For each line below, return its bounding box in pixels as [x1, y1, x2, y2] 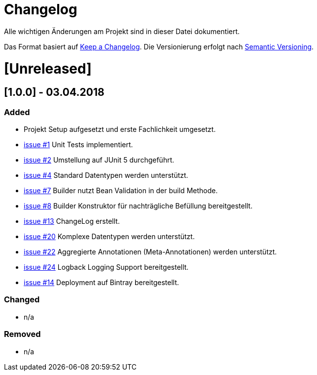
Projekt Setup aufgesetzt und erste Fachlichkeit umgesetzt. [24, 125, 216, 134]
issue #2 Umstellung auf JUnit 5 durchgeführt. [24, 156, 175, 165]
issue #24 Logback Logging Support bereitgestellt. [24, 263, 189, 272]
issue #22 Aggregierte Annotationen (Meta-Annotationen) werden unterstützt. [24, 248, 277, 256]
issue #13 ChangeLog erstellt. [24, 217, 120, 226]
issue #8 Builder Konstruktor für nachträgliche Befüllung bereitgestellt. [24, 202, 253, 210]
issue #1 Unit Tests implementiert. [24, 140, 133, 149]
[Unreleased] [4, 60, 92, 77]
